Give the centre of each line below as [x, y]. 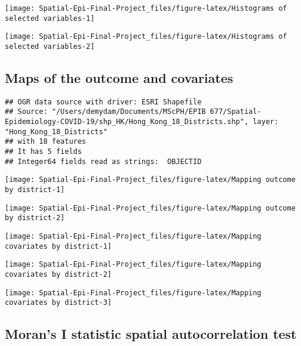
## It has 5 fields [43, 152]
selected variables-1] [50, 18]
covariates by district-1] [58, 246]
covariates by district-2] [58, 275]
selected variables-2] [50, 46]
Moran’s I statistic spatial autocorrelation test [151, 334]
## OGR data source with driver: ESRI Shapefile [103, 102]
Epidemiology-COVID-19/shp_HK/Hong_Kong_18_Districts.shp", [127, 122]
